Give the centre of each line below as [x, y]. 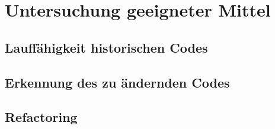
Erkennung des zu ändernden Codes [117, 82]
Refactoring [41, 117]
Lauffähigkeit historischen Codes [106, 47]
